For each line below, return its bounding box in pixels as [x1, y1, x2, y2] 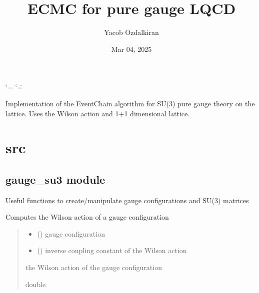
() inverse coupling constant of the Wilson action [37, 245, 187, 256]
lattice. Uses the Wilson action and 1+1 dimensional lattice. [5, 108, 190, 118]
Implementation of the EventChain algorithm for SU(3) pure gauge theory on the [5, 98, 255, 108]
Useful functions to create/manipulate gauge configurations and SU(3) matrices [5, 195, 249, 205]
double [25, 279, 46, 289]
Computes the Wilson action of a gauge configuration [5, 212, 169, 222]
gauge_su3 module [5, 171, 105, 187]
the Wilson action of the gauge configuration [25, 262, 162, 273]
